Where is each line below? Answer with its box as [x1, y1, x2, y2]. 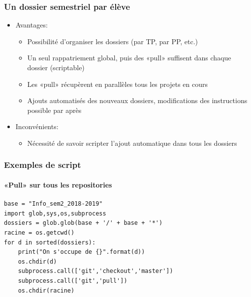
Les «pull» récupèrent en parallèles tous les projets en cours [27, 79, 208, 89]
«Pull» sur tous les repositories [4, 180, 112, 189]
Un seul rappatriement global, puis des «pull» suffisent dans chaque [27, 53, 231, 63]
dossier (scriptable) [27, 62, 85, 72]
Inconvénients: [15, 121, 59, 132]
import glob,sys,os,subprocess [4, 210, 106, 217]
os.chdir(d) [18, 258, 57, 265]
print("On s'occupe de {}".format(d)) [18, 248, 145, 256]
